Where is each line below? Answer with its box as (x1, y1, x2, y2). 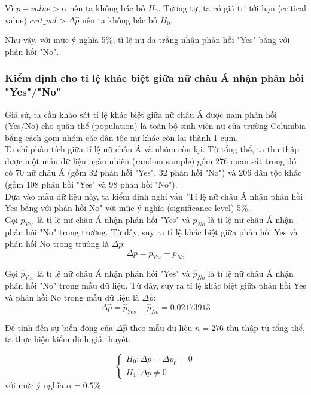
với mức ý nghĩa (5, 378, 64, 391)
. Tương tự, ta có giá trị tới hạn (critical (158, 2, 306, 14)
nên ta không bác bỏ (69, 2, 145, 14)
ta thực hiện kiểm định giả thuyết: (5, 333, 131, 345)
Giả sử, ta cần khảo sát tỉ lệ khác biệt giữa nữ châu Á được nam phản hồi (5, 108, 277, 120)
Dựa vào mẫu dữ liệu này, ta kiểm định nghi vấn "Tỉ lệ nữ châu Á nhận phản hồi (5, 189, 303, 202)
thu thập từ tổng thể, (226, 321, 305, 333)
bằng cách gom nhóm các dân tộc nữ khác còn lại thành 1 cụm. (5, 131, 239, 143)
